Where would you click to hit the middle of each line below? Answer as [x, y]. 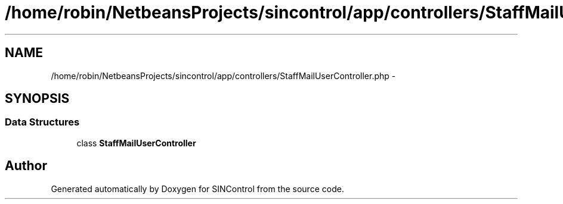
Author [26, 166]
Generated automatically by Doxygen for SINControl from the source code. [197, 189]
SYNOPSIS [37, 99]
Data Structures [42, 122]
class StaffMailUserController [136, 143]
